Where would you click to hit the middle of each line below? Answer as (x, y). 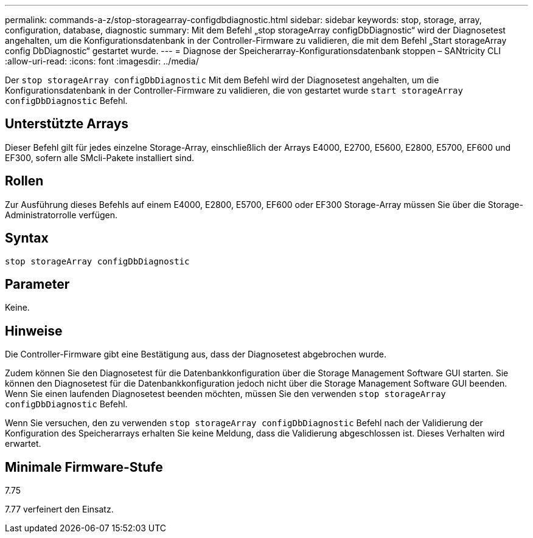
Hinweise (34, 331)
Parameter (37, 284)
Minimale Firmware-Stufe (84, 467)
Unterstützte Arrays (67, 124)
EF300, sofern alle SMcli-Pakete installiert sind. (100, 157)
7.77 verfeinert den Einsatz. (59, 509)
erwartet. (23, 444)
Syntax (27, 238)
